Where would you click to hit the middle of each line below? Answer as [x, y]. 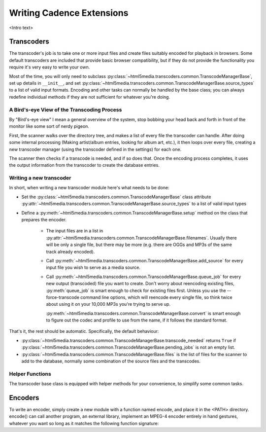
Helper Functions [30, 374]
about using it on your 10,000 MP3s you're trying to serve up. [108, 304]
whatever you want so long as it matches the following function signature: [84, 423]
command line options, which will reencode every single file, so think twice [156, 297]
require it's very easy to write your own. [50, 67]
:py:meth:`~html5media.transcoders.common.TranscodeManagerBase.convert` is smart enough [143, 313]
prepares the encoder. [44, 219]
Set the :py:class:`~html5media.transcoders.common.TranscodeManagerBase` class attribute [116, 197]
